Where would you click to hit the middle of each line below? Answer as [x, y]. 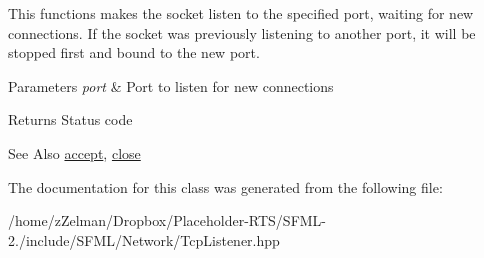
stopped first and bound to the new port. [134, 52]
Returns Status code [70, 119]
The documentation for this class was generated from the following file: [225, 186]
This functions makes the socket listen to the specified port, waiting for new [241, 13]
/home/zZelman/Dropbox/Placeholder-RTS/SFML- [167, 220]
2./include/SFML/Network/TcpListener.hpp [144, 239]
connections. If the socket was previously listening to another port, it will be [242, 32]
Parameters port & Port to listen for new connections [171, 85]
